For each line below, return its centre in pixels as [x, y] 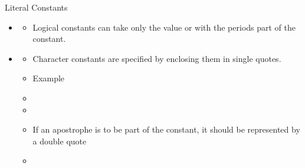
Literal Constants [36, 7]
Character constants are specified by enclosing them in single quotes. [157, 58]
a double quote [60, 141]
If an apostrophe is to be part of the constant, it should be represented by [166, 129]
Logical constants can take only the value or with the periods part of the [164, 27]
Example [49, 78]
